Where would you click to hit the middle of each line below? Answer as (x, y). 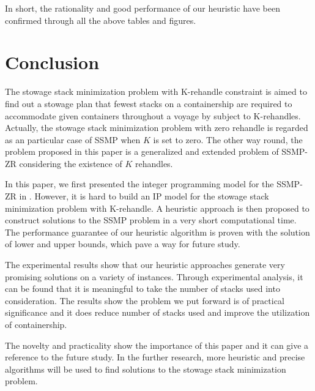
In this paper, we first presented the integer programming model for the (139, 184)
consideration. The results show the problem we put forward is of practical (145, 300)
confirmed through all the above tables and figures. (101, 20)
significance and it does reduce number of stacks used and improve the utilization (157, 312)
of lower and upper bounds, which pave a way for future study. (123, 244)
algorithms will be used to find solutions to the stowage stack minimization (146, 369)
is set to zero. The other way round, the (228, 139)
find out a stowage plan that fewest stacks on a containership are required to (149, 103)
